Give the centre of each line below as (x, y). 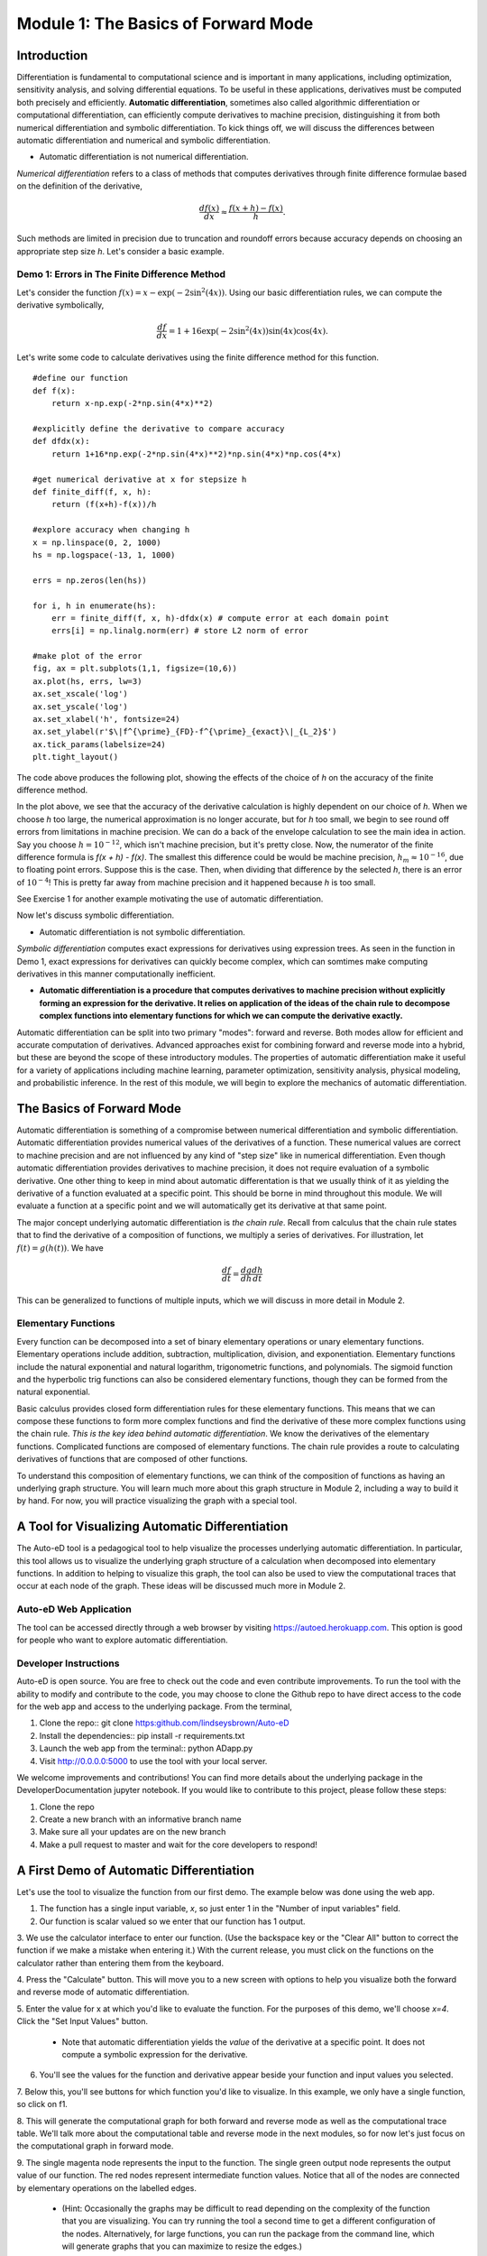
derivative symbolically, (60, 305)
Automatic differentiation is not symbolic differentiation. (142, 932)
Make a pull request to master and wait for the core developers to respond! (178, 1845)
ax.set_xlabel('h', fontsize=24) (106, 719)
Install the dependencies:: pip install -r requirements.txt (142, 1735)
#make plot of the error (87, 656)
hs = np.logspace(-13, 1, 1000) (104, 555)
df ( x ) (209, 208)
